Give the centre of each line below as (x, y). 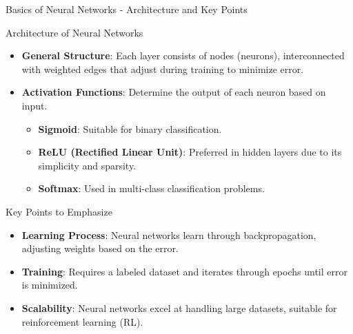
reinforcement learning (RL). (82, 321)
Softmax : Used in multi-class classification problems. (151, 188)
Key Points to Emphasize (59, 211)
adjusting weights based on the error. (100, 248)
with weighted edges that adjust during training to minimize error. (163, 69)
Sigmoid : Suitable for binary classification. (130, 128)
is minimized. (50, 285)
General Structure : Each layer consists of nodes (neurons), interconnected (183, 55)
